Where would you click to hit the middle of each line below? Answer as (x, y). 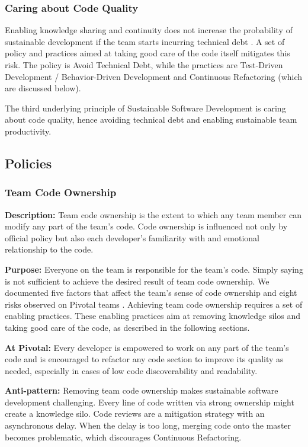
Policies (28, 163)
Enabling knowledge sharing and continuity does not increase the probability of (149, 30)
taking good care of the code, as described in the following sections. (127, 327)
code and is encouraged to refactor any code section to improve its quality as (144, 359)
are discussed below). (43, 88)
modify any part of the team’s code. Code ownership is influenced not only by (146, 226)
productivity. (28, 131)
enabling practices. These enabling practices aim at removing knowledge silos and (153, 316)
